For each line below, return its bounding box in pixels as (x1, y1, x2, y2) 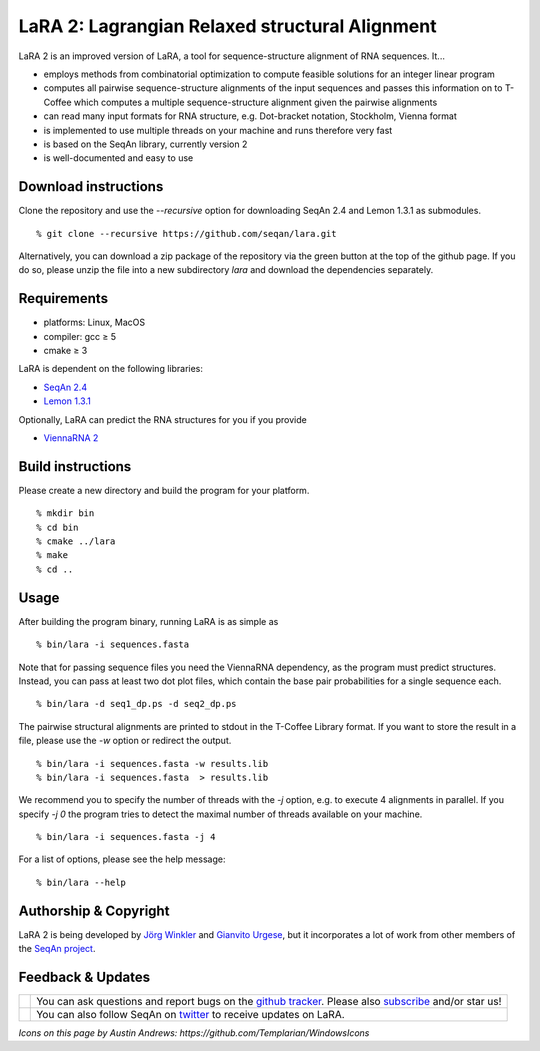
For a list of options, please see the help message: (18, 853, 226, 865)
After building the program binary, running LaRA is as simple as (18, 615, 279, 627)
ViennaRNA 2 (43, 432, 99, 444)
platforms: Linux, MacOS (43, 316, 146, 329)
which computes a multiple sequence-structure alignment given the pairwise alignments (73, 96, 438, 108)
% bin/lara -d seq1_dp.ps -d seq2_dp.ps (36, 698, 237, 710)
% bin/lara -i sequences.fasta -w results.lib (36, 758, 269, 769)
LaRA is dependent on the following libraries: (18, 363, 204, 375)
